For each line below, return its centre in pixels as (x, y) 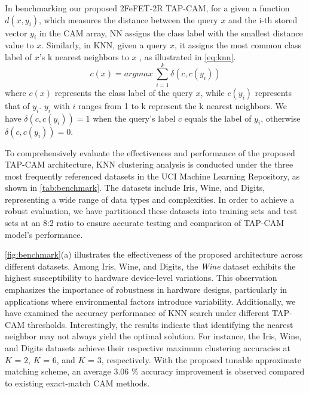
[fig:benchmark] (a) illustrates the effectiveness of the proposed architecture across (154, 254)
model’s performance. (44, 234)
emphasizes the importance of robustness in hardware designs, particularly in (146, 290)
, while (212, 92)
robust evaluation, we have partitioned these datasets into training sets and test (151, 211)
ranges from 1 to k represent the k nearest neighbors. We (183, 105)
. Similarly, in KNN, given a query (104, 45)
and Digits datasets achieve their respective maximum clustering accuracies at (148, 348)
